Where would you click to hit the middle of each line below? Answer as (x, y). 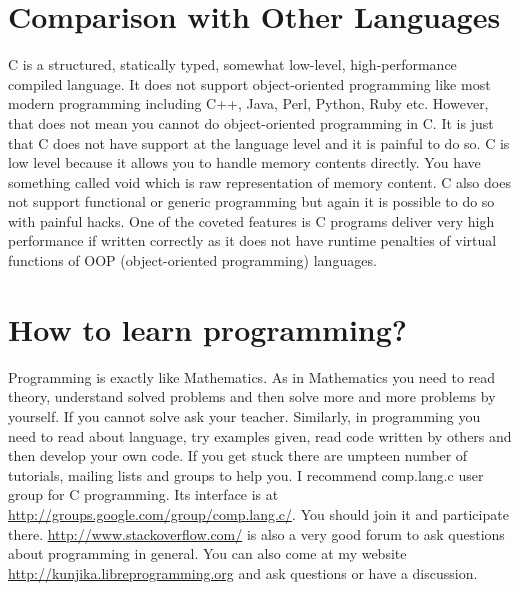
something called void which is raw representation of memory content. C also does (259, 181)
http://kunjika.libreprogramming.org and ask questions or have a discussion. (243, 572)
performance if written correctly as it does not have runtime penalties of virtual (252, 240)
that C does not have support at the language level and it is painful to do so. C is (259, 142)
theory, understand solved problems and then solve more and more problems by (252, 396)
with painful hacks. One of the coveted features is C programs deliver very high (251, 220)
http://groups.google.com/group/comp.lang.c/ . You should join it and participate (258, 513)
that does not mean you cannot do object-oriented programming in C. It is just (251, 122)
